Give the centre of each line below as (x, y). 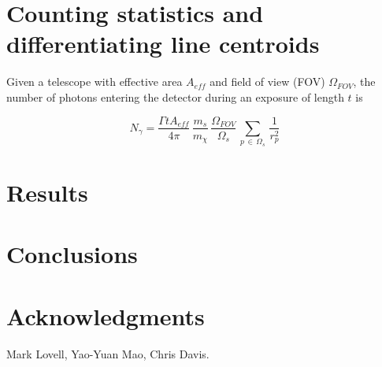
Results (47, 192)
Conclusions (72, 254)
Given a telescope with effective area (95, 82)
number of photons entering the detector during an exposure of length (175, 96)
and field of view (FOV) (267, 82)
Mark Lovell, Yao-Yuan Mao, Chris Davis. (108, 353)
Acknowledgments (106, 315)
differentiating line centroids (163, 44)
